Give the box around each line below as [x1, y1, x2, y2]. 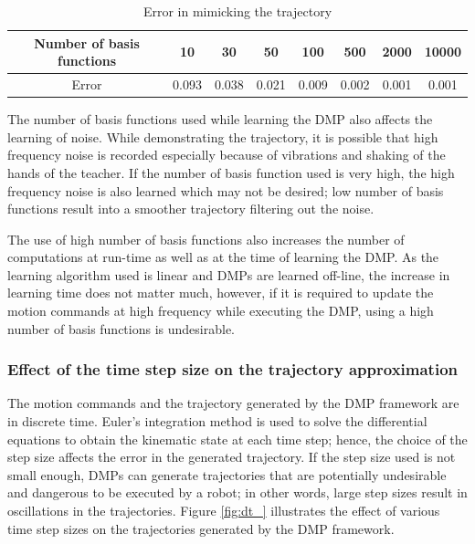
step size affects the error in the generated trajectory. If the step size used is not [7, 447, 456, 466]
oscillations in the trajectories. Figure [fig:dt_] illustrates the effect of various [7, 501, 440, 520]
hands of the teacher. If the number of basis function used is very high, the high [7, 162, 455, 182]
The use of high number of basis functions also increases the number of [7, 229, 405, 248]
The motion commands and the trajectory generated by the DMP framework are [7, 393, 459, 413]
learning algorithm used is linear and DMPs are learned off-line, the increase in [7, 265, 450, 284]
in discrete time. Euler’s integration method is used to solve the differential [7, 412, 427, 431]
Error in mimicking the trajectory [142, 2, 332, 20]
